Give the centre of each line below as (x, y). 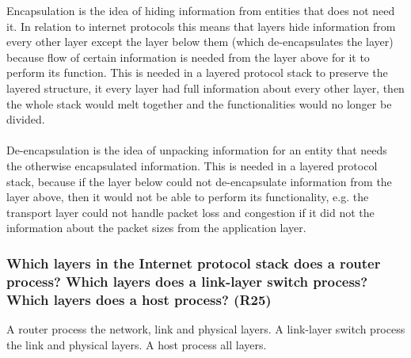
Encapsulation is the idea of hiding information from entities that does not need (201, 10)
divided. (26, 119)
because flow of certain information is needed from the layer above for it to (188, 57)
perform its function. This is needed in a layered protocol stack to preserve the (197, 72)
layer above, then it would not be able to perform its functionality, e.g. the (188, 197)
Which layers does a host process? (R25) (139, 299)
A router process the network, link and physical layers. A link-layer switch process (206, 328)
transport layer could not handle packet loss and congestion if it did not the (190, 212)
